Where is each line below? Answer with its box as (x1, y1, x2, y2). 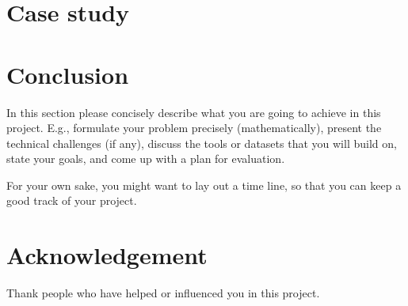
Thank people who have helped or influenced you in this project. (6, 285, 320, 301)
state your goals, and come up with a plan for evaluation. (6, 150, 285, 167)
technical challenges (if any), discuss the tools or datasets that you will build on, (6, 134, 397, 151)
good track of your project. (6, 192, 137, 209)
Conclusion (6, 58, 129, 90)
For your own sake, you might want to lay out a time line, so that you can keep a (6, 176, 402, 193)
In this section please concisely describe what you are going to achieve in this (6, 104, 381, 120)
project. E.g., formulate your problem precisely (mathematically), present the (6, 119, 382, 136)
